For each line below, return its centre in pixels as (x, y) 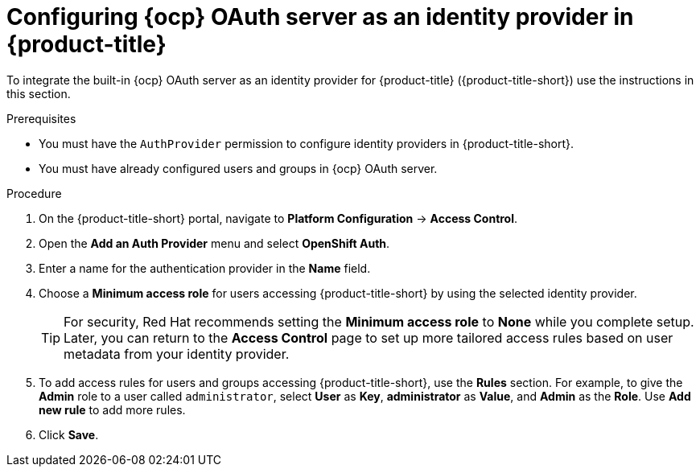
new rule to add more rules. (112, 409)
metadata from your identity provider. (177, 354)
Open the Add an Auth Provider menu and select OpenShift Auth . (214, 243)
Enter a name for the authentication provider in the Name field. (205, 268)
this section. (39, 93)
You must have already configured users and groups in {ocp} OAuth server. (238, 168)
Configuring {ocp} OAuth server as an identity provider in (320, 17)
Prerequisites (41, 118)
